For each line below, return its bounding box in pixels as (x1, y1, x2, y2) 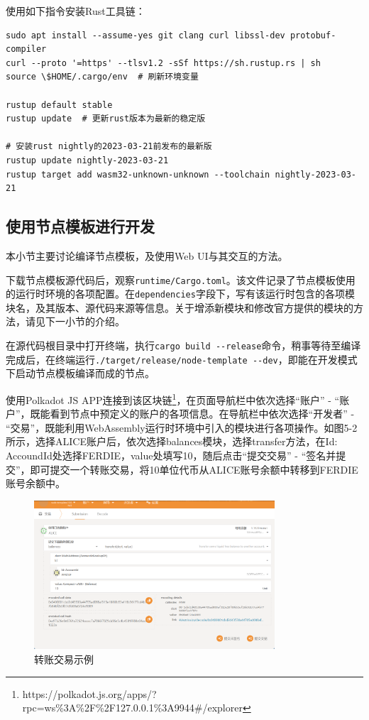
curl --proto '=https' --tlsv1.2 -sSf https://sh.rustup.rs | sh (6, 58, 321, 68)
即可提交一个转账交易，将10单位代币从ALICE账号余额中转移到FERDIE (30, 462, 358, 476)
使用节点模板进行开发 (6, 215, 155, 237)
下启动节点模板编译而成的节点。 (6, 366, 155, 381)
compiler (6, 44, 47, 55)
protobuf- (290, 30, 336, 40)
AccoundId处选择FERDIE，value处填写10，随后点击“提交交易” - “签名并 (6, 447, 336, 462)
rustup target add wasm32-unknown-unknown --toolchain (6, 169, 270, 180)
